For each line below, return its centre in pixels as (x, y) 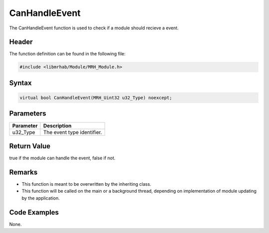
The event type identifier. (72, 132)
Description (57, 125)
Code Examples (34, 212)
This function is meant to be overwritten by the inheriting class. (86, 184)
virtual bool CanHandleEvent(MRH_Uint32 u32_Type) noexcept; (96, 98)
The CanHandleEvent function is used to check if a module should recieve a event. (94, 28)
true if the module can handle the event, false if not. (62, 158)
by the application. (41, 198)
